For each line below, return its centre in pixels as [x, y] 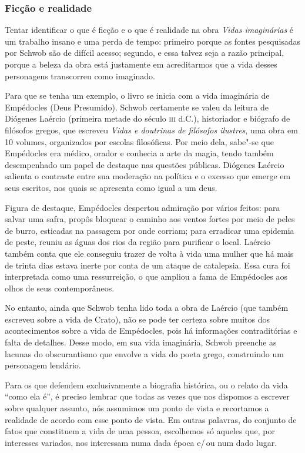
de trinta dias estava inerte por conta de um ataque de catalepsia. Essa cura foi [148, 265]
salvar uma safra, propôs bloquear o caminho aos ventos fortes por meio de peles [150, 219]
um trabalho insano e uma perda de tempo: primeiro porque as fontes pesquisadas [153, 41]
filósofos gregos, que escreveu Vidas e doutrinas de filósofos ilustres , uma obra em [151, 130]
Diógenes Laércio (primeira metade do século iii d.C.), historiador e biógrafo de [148, 118]
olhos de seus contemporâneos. [60, 288]
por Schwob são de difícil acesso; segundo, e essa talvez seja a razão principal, [145, 53]
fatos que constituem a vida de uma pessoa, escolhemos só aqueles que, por [140, 431]
